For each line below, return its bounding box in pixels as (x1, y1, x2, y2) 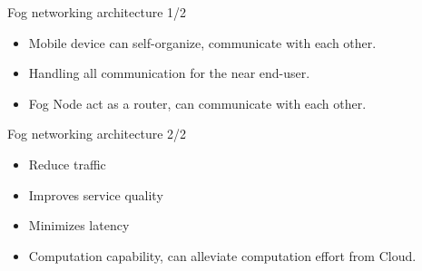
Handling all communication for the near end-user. (28, 63, 310, 82)
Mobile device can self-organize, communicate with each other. (28, 33, 377, 52)
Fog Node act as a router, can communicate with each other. (28, 93, 367, 112)
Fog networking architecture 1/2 (7, 3, 187, 21)
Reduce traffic (28, 154, 106, 173)
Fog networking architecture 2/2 (7, 124, 187, 143)
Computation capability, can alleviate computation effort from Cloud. (28, 246, 417, 265)
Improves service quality (28, 185, 163, 204)
